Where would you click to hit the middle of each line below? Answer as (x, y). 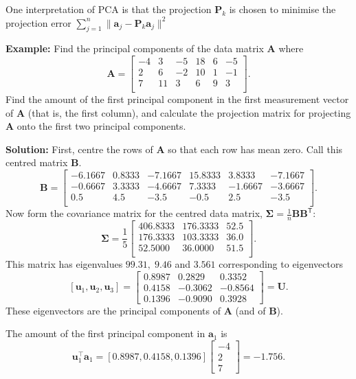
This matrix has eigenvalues (64, 264)
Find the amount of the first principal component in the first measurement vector (177, 99)
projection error (38, 22)
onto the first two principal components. (101, 126)
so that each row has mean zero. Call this (255, 149)
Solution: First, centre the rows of (79, 149)
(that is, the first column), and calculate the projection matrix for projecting (189, 112)
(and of (251, 310)
